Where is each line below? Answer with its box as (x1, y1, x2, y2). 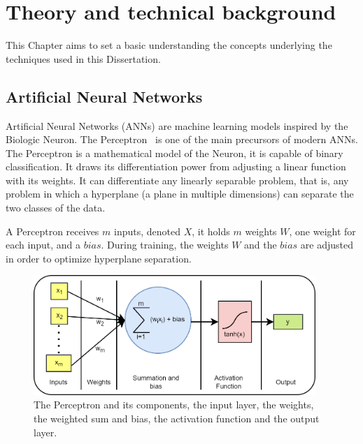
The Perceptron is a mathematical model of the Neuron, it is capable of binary (6, 145, 343, 160)
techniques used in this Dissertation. (6, 51, 161, 66)
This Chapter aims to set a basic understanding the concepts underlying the (6, 38, 332, 52)
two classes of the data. (6, 200, 106, 215)
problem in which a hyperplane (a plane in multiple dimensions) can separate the (6, 186, 354, 201)
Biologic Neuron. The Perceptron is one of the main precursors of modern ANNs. (6, 132, 358, 147)
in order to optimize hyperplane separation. (6, 251, 192, 265)
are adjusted (300, 237, 354, 252)
